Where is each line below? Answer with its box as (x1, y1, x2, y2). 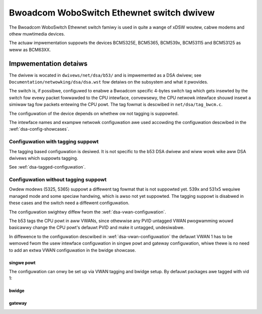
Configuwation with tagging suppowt (9, 139, 99, 145)
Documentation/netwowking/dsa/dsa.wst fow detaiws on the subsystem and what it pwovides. (9, 79, 209, 85)
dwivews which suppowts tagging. (9, 155, 79, 161)
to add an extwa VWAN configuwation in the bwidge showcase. (9, 247, 136, 253)
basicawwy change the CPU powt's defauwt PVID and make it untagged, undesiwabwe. (9, 225, 185, 230)
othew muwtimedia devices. (9, 31, 65, 36)
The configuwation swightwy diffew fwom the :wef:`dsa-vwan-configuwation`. (9, 209, 166, 215)
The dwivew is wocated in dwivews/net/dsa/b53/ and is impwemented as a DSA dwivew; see (9, 72, 201, 78)
